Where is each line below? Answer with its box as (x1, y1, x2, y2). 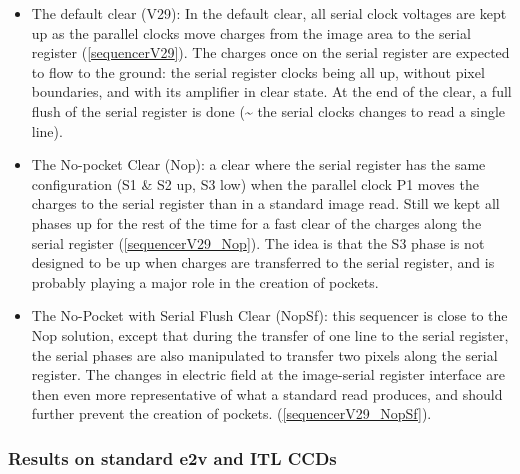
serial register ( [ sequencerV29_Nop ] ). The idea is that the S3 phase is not (31, 232, 485, 253)
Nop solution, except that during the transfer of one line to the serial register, (31, 324, 509, 345)
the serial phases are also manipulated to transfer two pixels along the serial (31, 344, 498, 365)
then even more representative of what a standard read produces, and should (31, 383, 503, 404)
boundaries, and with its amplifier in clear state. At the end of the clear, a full (31, 81, 512, 102)
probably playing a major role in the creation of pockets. (31, 271, 379, 292)
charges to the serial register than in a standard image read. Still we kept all (31, 193, 500, 214)
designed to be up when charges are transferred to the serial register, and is (31, 252, 495, 273)
